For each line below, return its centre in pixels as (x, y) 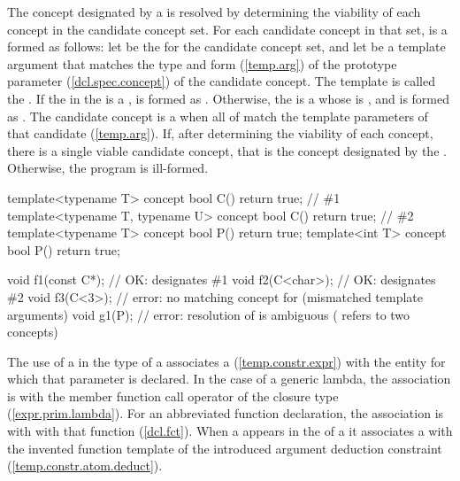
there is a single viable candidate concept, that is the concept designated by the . (227, 150)
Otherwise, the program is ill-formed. (108, 168)
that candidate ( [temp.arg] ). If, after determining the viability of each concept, (220, 133)
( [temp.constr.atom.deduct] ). (85, 465)
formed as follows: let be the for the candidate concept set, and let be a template (226, 47)
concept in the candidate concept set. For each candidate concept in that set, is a (227, 29)
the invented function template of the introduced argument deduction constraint (225, 448)
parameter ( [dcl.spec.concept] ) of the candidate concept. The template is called (221, 81)
